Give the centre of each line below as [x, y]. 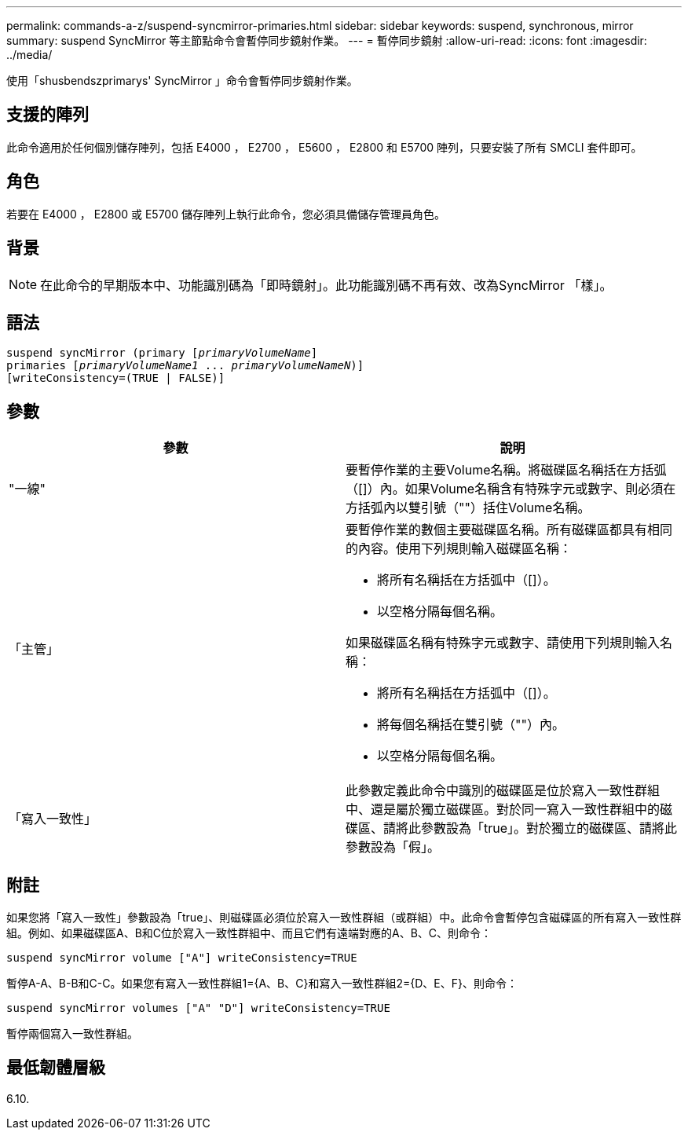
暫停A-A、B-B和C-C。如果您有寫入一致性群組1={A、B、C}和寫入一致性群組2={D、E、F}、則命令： [262, 984]
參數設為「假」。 [393, 847]
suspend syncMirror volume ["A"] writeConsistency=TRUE [182, 958]
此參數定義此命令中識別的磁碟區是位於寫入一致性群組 [503, 791]
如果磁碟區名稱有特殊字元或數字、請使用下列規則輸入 [503, 643]
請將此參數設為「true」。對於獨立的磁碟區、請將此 [531, 828]
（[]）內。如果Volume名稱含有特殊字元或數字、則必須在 [511, 489]
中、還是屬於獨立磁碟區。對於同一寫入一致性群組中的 [503, 810]
